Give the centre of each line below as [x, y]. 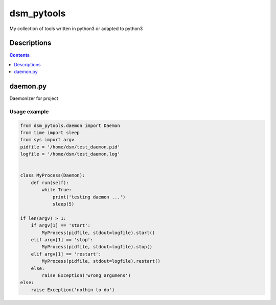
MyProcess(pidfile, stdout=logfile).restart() [101, 261]
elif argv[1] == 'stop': [62, 239]
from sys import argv [47, 140]
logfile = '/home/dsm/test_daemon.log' [70, 154]
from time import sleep [50, 133]
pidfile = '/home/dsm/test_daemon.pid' [70, 147]
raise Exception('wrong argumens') [86, 275]
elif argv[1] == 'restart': [66, 254]
